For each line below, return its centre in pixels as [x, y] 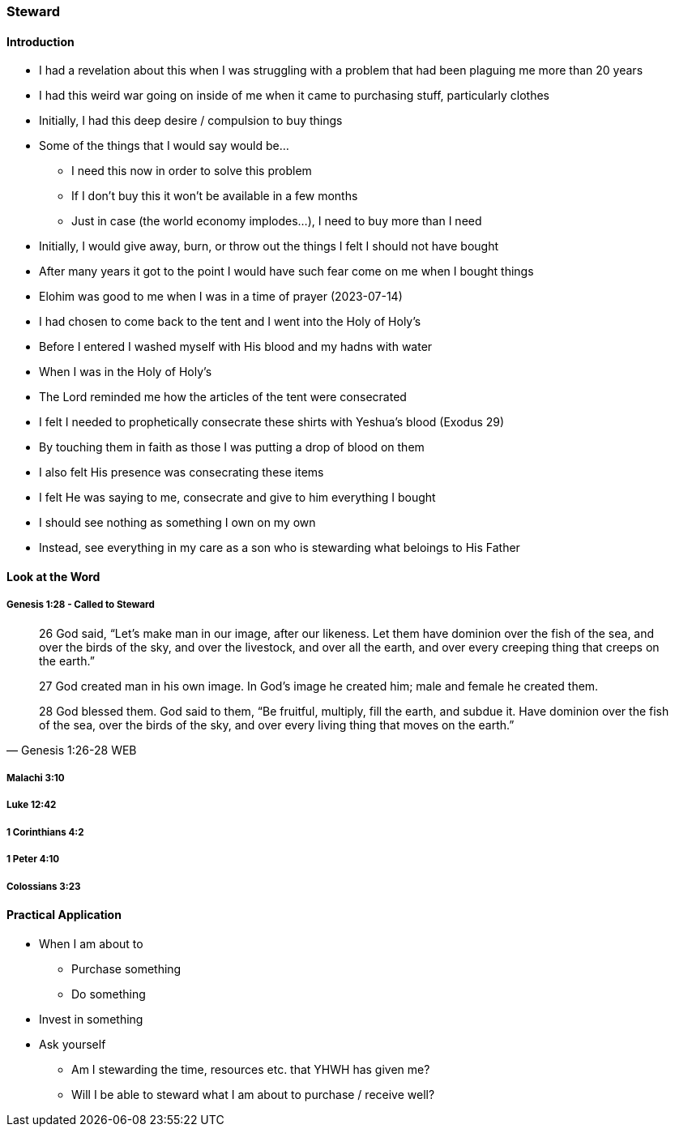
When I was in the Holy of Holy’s [126, 372]
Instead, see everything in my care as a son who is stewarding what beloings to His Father [280, 548]
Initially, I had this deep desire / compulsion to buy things [191, 121]
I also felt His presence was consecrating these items [182, 472]
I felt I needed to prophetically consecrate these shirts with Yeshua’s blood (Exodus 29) [272, 422]
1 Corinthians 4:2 [45, 832]
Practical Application [64, 914]
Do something [109, 994]
